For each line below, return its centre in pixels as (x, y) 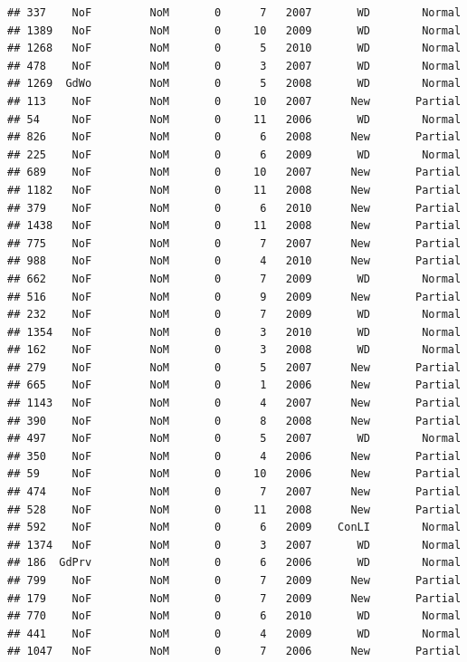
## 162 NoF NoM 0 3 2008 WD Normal (234, 350)
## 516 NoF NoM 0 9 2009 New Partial (234, 297)
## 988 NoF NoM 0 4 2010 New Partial (234, 261)
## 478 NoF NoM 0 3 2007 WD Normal (234, 66)
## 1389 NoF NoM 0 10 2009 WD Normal (234, 30)
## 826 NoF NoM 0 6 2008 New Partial (234, 137)
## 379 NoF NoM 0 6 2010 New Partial (234, 208)
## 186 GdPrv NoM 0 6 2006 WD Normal (234, 563)
